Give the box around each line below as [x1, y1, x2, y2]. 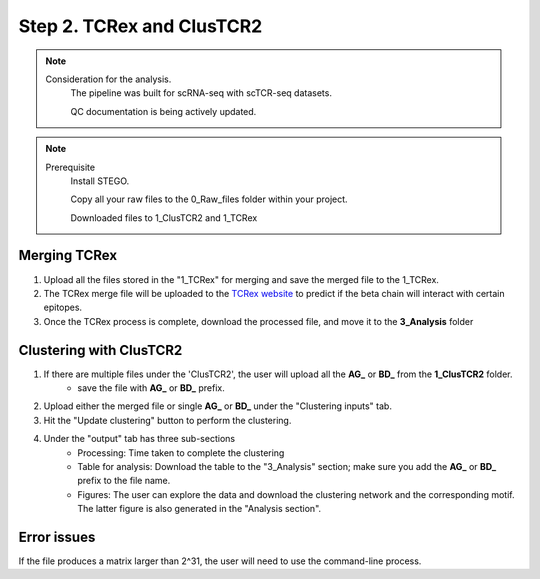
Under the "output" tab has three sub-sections [43, 433, 235, 445]
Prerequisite [45, 161, 95, 173]
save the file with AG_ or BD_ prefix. [77, 382, 225, 394]
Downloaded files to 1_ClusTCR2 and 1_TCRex [70, 211, 258, 224]
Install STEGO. [70, 175, 130, 187]
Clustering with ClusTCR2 [18, 341, 183, 359]
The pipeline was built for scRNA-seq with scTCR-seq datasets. [70, 87, 332, 99]
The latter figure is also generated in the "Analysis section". [77, 503, 322, 515]
